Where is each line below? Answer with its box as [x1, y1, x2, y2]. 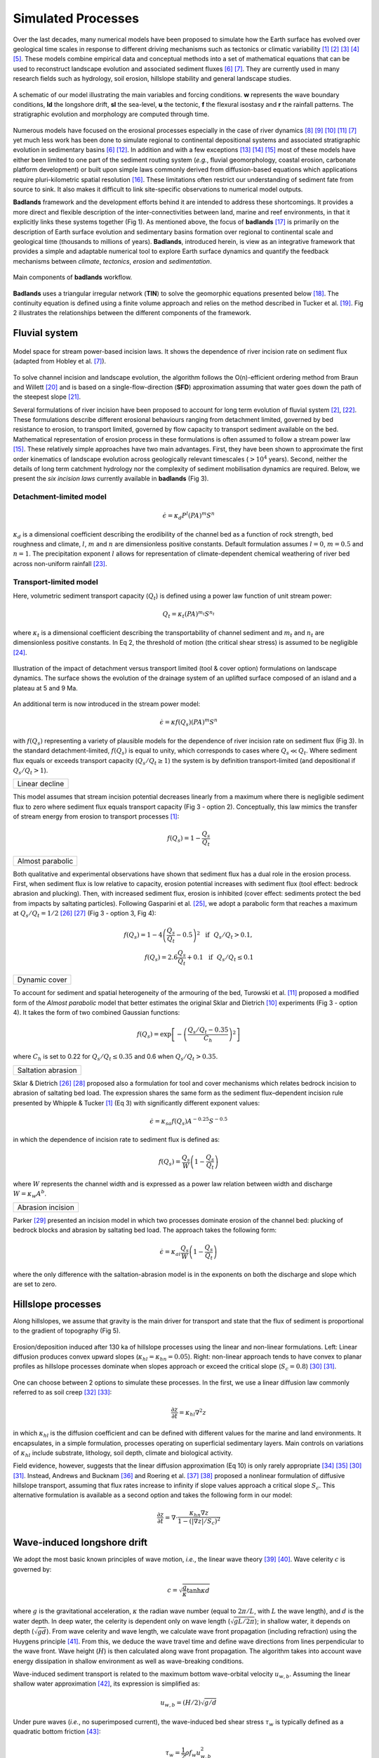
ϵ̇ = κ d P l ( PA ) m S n [162, 511, 215, 521]
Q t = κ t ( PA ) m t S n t [162, 609, 215, 620]
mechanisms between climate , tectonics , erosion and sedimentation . [13, 257, 212, 265]
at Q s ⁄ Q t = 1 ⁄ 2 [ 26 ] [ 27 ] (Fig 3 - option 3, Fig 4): [13, 909, 157, 919]
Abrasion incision [17, 1202, 75, 1212]
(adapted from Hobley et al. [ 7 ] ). [13, 357, 107, 366]
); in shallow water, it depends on [254, 1617, 350, 1625]
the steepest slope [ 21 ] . [13, 392, 81, 401]
